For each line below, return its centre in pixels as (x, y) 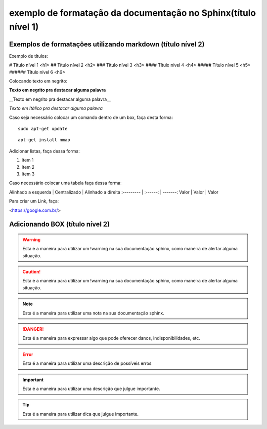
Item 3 (28, 174)
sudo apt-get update (43, 129)
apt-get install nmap (44, 140)
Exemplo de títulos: (29, 56)
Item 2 (28, 167)
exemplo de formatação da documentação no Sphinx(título (133, 13)
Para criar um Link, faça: (34, 201)
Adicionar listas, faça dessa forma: (44, 151)
